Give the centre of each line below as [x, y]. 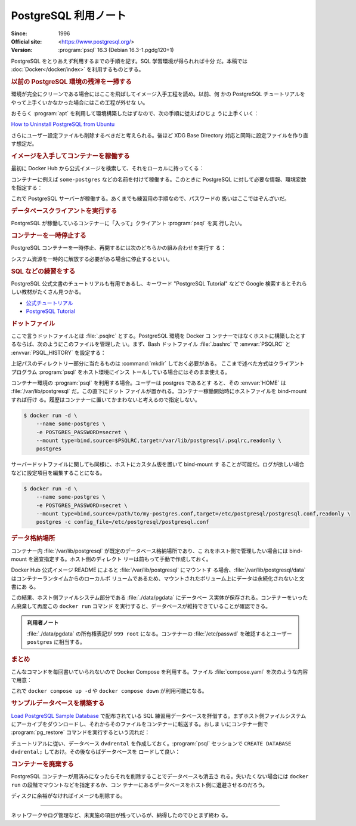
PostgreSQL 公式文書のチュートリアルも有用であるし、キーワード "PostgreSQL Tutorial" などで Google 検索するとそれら [159, 283]
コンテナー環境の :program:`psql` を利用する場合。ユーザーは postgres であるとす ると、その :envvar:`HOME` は [148, 383]
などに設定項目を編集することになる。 [58, 472]
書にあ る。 [25, 587]
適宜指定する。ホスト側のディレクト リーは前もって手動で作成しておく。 [122, 559]
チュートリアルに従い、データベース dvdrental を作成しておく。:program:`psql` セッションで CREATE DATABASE [151, 743]
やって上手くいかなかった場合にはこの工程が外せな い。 [80, 102]
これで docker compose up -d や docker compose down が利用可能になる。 [109, 691]
